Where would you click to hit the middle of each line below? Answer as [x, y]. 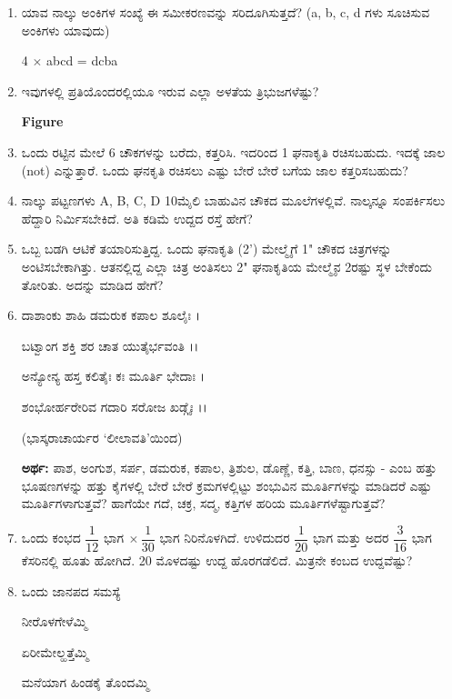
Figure [42, 121]
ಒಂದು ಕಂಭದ [51, 538]
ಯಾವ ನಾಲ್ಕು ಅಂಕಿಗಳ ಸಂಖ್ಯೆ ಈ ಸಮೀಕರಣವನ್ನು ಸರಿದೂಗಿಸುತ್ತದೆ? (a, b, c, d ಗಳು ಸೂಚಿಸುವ [226, 12]
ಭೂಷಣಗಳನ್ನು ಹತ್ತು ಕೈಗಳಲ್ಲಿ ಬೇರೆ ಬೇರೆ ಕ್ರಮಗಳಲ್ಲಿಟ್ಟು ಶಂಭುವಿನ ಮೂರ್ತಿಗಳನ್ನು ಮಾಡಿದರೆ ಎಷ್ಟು [226, 485]
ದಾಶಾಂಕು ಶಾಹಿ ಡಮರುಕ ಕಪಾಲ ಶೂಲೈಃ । [110, 315]
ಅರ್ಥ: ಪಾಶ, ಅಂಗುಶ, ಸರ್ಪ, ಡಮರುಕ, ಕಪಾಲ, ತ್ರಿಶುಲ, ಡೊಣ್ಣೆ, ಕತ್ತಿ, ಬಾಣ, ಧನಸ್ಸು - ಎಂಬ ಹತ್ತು [229, 468]
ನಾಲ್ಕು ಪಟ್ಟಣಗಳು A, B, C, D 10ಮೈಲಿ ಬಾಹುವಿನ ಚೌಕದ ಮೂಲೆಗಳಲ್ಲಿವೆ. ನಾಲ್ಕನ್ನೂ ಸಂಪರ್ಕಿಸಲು [233, 200]
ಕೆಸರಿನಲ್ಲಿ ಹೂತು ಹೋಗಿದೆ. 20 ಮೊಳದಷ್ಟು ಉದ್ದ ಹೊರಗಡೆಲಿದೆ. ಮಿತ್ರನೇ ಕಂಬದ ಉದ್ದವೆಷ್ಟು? [217, 559]
